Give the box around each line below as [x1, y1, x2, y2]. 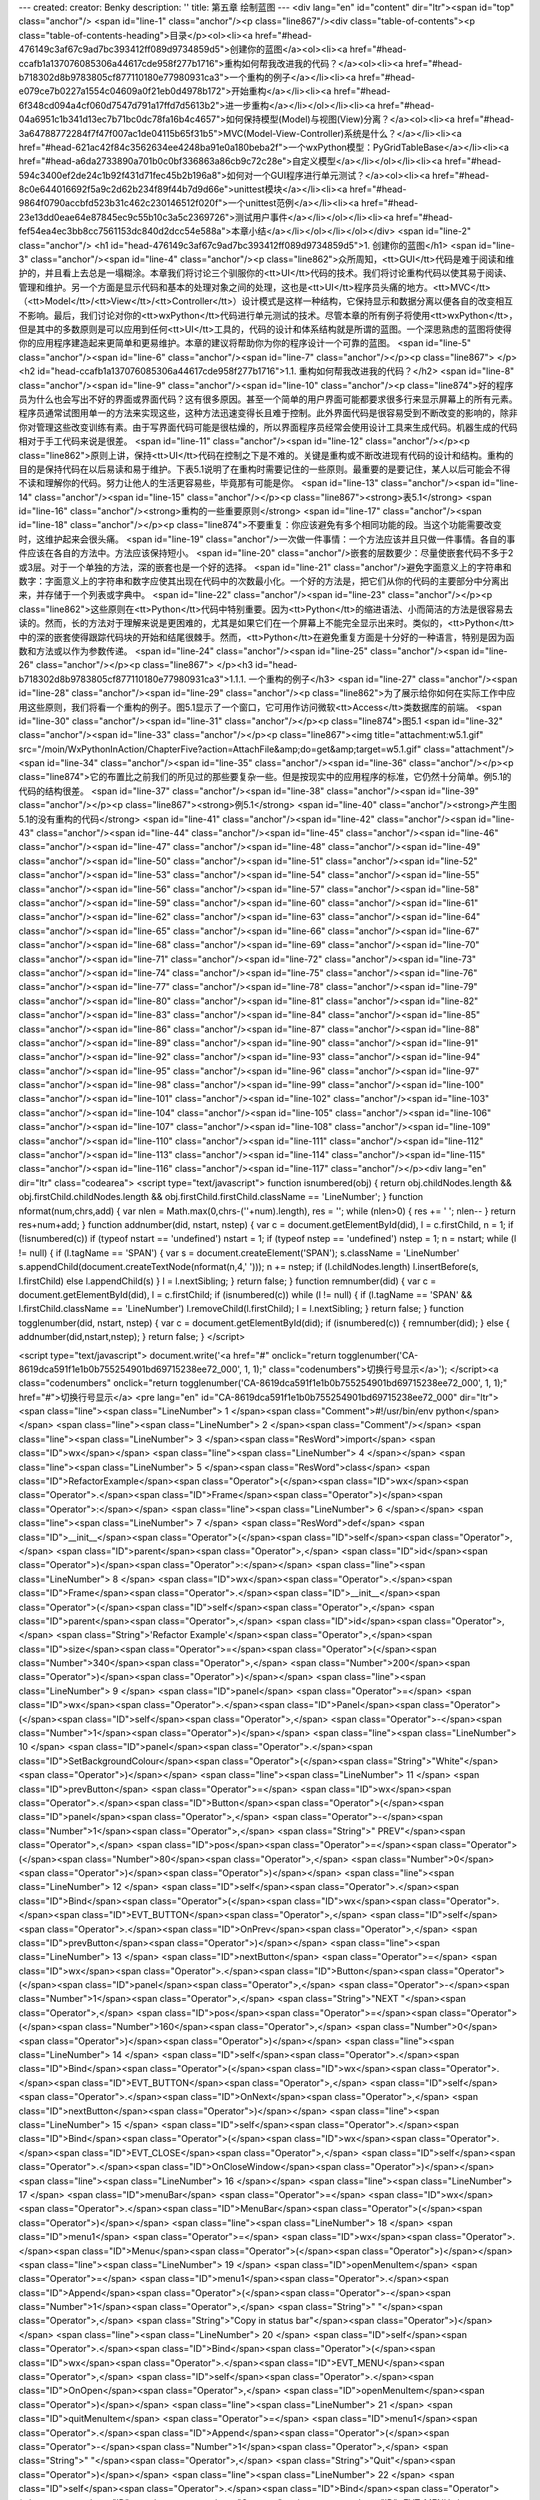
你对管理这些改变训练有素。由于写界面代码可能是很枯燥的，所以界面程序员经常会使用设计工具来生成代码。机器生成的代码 [18, 421, 518, 433]
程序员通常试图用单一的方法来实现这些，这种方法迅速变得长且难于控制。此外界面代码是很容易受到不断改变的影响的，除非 [18, 407, 518, 419]
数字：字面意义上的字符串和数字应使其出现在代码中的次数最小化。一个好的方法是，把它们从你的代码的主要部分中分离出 [18, 575, 509, 587]
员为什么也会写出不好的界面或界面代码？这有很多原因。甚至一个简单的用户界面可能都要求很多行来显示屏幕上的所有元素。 [18, 393, 518, 405]
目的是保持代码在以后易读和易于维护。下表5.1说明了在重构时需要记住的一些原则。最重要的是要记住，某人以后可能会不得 [18, 463, 511, 475]
